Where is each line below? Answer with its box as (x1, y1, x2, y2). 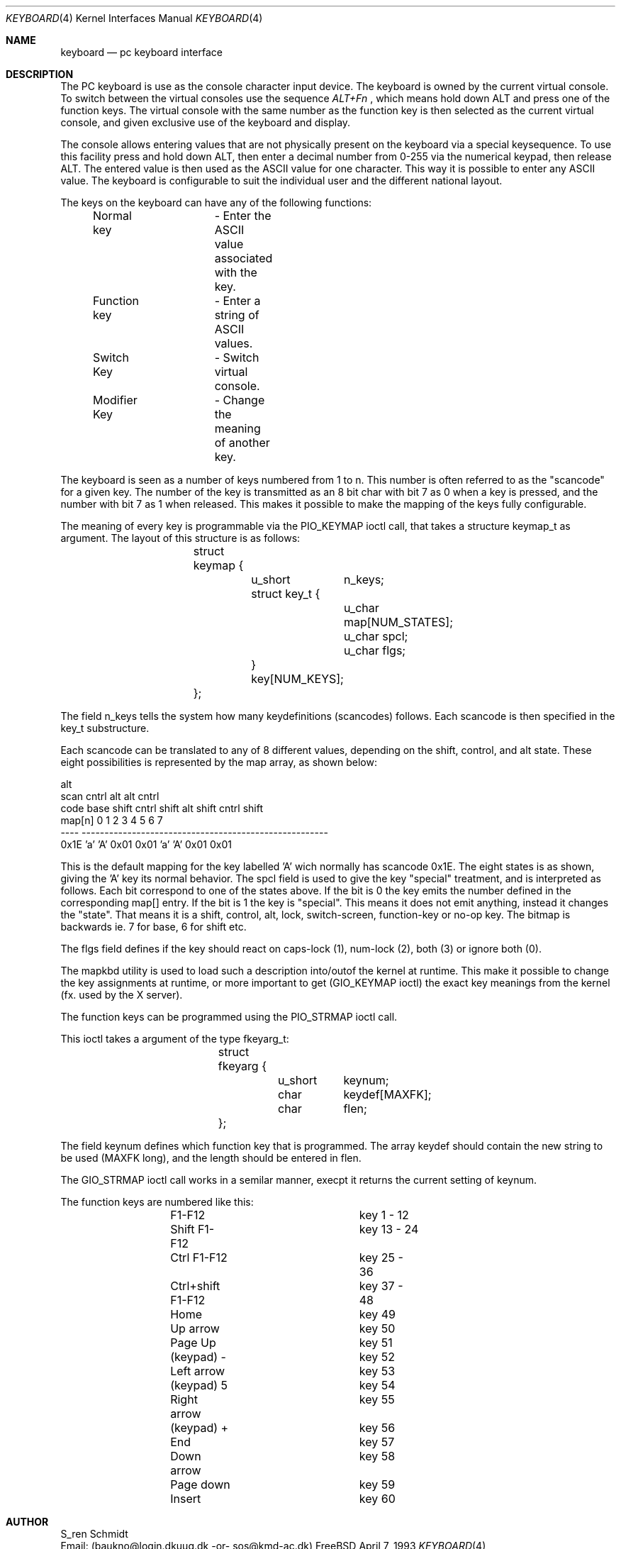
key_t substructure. (60, 722, 150, 734)
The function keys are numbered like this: (60, 1196, 254, 1208)
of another (214, 435, 270, 450)
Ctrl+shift (170, 1279, 220, 1293)
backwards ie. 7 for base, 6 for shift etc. (60, 921, 247, 933)
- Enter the (214, 209, 272, 223)
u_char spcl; (343, 629, 408, 643)
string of (214, 308, 259, 322)
